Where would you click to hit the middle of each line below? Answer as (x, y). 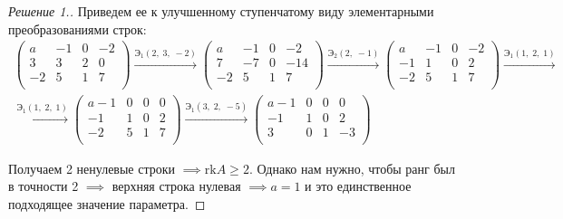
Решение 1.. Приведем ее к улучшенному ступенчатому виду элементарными (221, 11)
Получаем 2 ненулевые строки (92, 168)
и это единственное (358, 186)
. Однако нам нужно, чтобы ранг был (352, 168)
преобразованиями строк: (78, 29)
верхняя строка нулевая (176, 186)
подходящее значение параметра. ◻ (107, 203)
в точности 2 (44, 186)
